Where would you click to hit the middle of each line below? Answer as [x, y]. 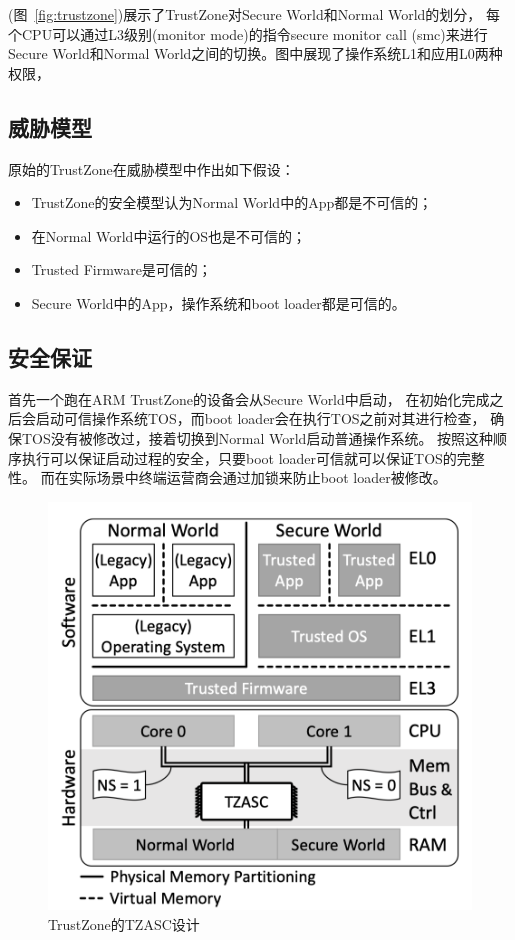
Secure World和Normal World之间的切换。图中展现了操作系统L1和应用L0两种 [255, 53]
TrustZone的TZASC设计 [124, 923]
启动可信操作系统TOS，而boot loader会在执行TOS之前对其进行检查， [260, 418]
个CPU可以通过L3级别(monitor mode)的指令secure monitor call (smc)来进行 [248, 33]
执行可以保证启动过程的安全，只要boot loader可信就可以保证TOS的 [239, 457]
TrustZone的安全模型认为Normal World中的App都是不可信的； [232, 202]
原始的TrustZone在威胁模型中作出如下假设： [151, 168]
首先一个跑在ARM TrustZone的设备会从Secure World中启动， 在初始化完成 [249, 398]
